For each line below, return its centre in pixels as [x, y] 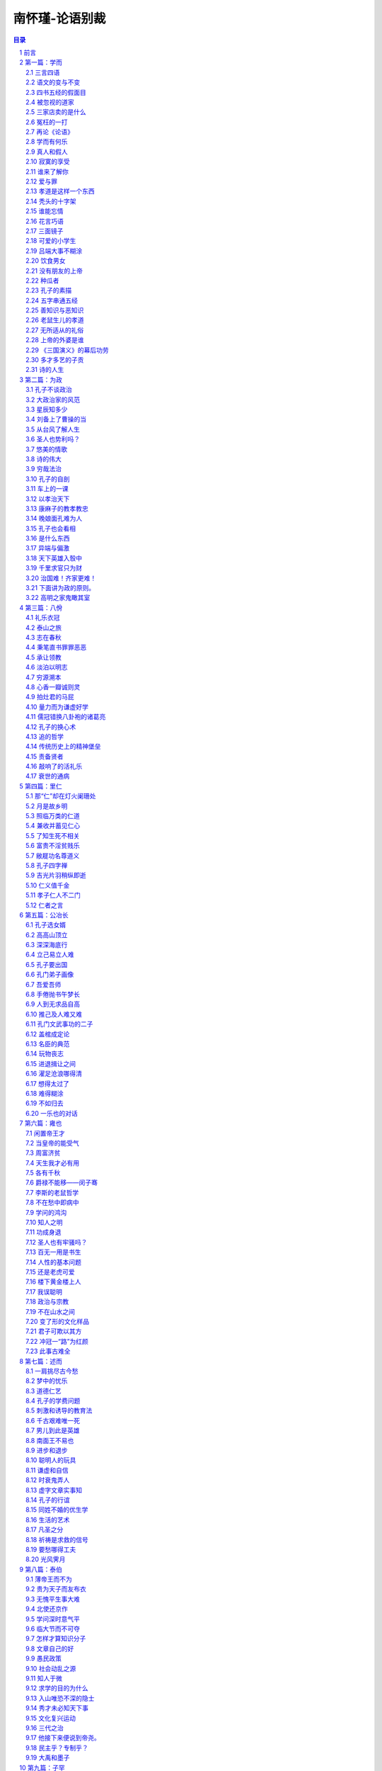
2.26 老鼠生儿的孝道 [55, 320]
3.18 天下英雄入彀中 [54, 558]
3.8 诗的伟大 [44, 459]
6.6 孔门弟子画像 [50, 975]
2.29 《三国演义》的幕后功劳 [67, 350]
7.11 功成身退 [44, 1232]
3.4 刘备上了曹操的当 [56, 419]
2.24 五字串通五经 [52, 300]
